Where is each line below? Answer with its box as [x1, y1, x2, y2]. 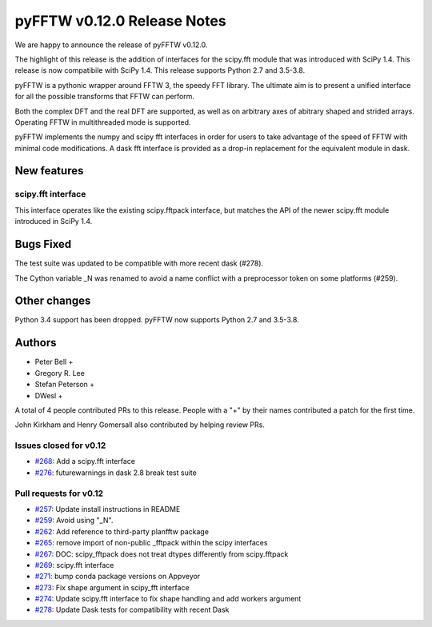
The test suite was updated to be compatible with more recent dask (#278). [14, 258, 264, 268]
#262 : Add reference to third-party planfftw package [34, 526, 210, 536]
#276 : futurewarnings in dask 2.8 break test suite [34, 468, 198, 477]
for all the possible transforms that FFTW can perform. [14, 92, 195, 102]
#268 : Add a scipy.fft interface [34, 457, 136, 466]
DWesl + [34, 390, 63, 400]
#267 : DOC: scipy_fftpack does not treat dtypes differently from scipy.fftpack [34, 549, 289, 559]
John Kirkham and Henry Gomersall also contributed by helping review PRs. [14, 420, 266, 429]
